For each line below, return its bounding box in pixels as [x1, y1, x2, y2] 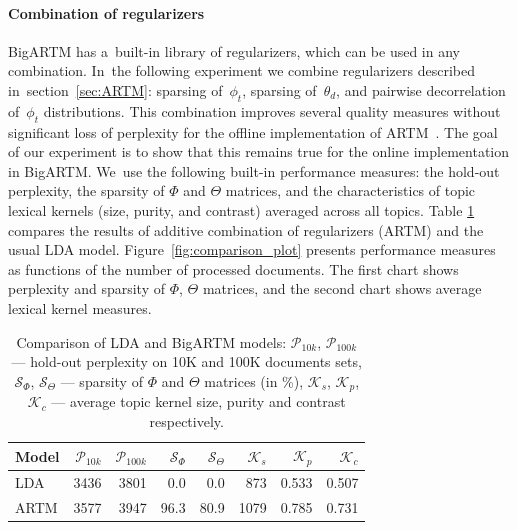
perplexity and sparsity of [8, 278, 165, 299]
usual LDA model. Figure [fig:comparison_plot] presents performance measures [8, 239, 496, 260]
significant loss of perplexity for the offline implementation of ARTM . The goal [8, 121, 498, 142]
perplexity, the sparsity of [8, 180, 165, 201]
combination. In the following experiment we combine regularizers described [8, 60, 476, 81]
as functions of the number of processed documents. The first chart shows [8, 258, 459, 279]
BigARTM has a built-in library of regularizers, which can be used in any [8, 40, 460, 61]
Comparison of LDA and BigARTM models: [16, 331, 287, 352]
